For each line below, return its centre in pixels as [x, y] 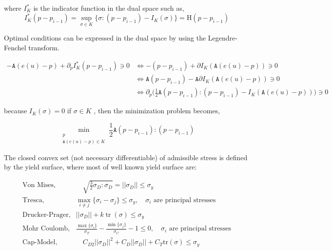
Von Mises [38, 185]
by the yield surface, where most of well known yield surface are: [100, 167]
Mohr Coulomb [45, 229]
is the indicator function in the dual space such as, [109, 8]
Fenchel [15, 47]
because [16, 111]
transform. [44, 47]
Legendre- [223, 38]
